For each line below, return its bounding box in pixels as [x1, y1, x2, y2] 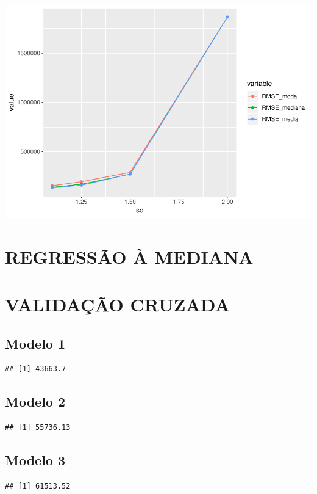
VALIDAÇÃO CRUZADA [5, 292, 230, 317]
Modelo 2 [5, 392, 66, 411]
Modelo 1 [5, 333, 66, 352]
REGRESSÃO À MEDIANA [5, 244, 254, 269]
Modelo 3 [5, 451, 66, 470]
